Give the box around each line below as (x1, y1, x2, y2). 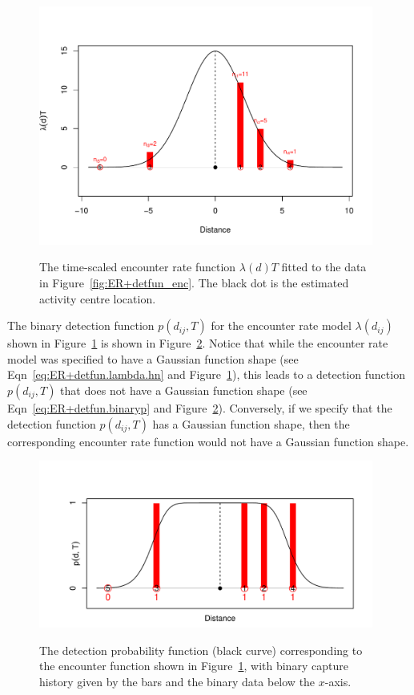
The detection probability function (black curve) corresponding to (39, 641, 363, 658)
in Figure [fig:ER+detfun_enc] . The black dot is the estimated (39, 274, 349, 291)
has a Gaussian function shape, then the (152, 415, 350, 432)
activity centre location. (39, 290, 156, 307)
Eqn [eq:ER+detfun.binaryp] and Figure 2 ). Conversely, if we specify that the (7, 399, 392, 416)
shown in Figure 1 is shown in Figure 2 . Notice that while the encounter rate (7, 335, 388, 352)
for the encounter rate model (211, 317, 352, 334)
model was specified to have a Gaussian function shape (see (7, 350, 299, 367)
